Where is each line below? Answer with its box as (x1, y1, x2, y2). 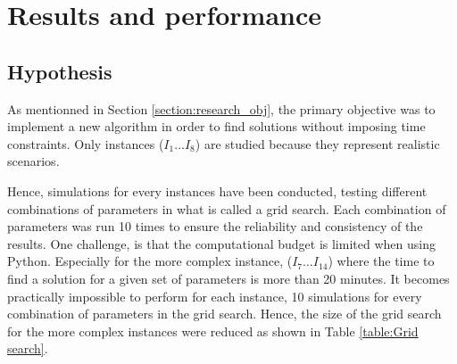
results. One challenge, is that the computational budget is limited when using (7, 234, 436, 252)
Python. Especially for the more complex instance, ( (7, 252, 293, 270)
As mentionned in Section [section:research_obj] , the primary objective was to (7, 99, 436, 118)
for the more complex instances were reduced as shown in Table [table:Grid (7, 321, 419, 340)
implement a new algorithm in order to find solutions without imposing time (7, 117, 426, 136)
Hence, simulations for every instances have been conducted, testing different (7, 181, 428, 200)
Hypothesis (7, 57, 112, 85)
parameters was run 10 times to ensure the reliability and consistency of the (7, 217, 423, 236)
